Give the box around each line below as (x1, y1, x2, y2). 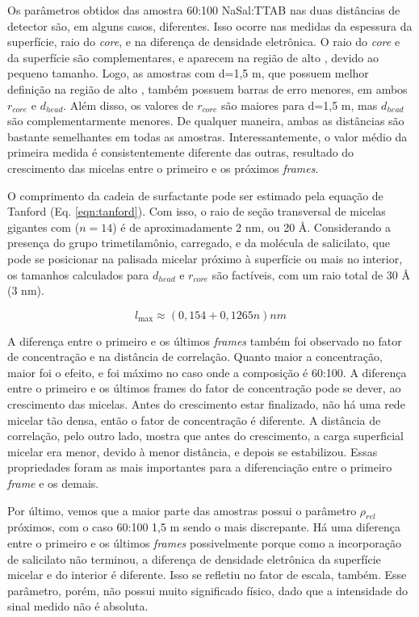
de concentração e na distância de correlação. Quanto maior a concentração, (7, 348, 383, 365)
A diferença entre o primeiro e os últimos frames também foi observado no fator (7, 332, 402, 349)
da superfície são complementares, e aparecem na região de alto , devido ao (7, 48, 379, 65)
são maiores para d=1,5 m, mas (221, 96, 378, 113)
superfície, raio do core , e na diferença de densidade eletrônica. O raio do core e (7, 33, 400, 50)
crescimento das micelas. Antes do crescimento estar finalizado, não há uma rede (7, 396, 405, 413)
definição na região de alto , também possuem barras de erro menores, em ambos (7, 80, 408, 97)
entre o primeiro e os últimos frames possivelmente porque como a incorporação (7, 535, 401, 552)
